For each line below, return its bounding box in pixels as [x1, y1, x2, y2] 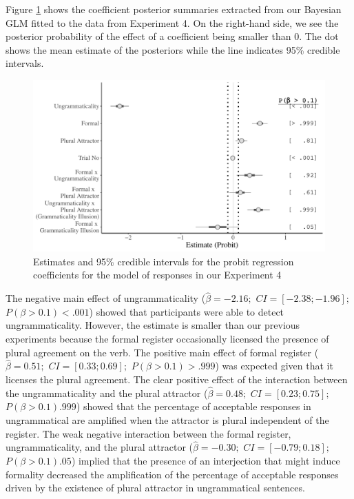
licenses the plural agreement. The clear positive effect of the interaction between [6, 372, 348, 387]
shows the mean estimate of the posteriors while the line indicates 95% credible [6, 42, 340, 57]
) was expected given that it [215, 358, 333, 373]
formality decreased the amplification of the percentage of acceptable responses [6, 467, 339, 481]
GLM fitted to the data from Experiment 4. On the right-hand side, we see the [6, 15, 339, 30]
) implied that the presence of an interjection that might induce [71, 454, 340, 468]
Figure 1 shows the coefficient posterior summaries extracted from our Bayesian [6, 2, 342, 16]
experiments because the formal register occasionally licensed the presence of [6, 332, 329, 346]
